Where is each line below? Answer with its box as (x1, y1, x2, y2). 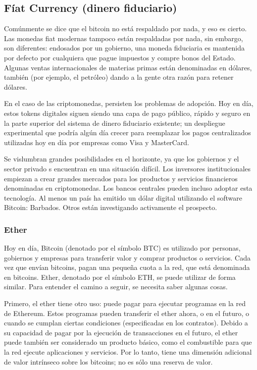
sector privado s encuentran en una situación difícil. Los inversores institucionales (4, 163, 251, 173)
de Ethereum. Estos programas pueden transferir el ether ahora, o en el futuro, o (4, 308, 249, 318)
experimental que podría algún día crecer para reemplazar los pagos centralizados (4, 127, 251, 138)
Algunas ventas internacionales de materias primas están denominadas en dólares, (4, 62, 252, 72)
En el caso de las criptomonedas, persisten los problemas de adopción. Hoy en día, (4, 98, 254, 108)
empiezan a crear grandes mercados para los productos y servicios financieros (4, 173, 238, 183)
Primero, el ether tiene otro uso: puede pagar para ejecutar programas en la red (4, 298, 246, 309)
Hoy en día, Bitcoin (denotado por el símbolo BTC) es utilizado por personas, (4, 243, 241, 253)
